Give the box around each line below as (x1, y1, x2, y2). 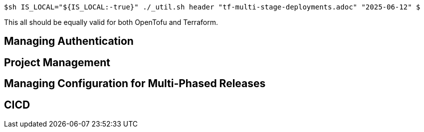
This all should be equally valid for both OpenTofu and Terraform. (4, 18, 218, 26)
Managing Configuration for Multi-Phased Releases (4, 77, 266, 90)
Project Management (4, 56, 110, 69)
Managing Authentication (4, 35, 134, 48)
